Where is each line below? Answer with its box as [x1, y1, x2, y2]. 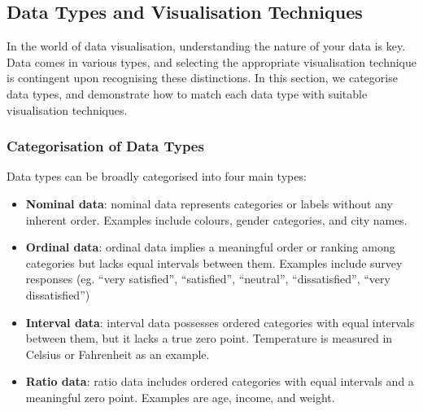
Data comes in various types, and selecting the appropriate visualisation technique [7, 53, 416, 70]
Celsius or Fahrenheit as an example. [25, 345, 210, 362]
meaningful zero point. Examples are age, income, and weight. [25, 388, 335, 405]
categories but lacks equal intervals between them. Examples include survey [25, 254, 403, 271]
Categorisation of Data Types [7, 136, 204, 156]
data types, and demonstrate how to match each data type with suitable [7, 85, 368, 102]
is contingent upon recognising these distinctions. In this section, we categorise [7, 69, 398, 86]
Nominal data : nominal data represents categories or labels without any [25, 195, 393, 212]
